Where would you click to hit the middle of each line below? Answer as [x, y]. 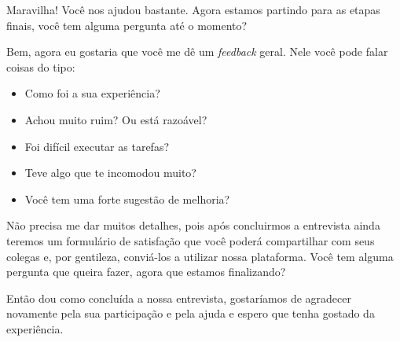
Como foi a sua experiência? [92, 93]
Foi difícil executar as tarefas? [97, 146]
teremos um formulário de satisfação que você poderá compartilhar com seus [191, 240]
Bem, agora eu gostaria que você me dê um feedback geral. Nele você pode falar [197, 51]
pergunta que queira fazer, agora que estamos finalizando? [146, 272]
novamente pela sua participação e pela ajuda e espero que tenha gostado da [191, 313]
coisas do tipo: [41, 66]
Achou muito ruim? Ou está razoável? [116, 119]
